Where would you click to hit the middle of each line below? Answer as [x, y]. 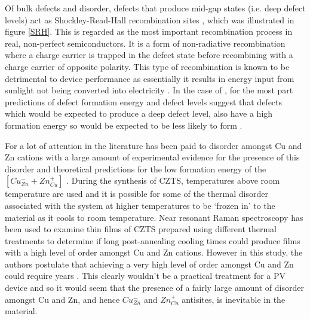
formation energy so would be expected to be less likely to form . [124, 125]
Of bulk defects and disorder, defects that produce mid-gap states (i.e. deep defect [155, 8]
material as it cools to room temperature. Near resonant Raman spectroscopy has [154, 217]
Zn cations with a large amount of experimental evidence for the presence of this [152, 157]
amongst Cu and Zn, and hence [62, 299]
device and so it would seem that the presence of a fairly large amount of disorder [154, 288]
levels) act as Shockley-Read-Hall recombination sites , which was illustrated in [150, 19]
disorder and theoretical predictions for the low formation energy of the [136, 168]
